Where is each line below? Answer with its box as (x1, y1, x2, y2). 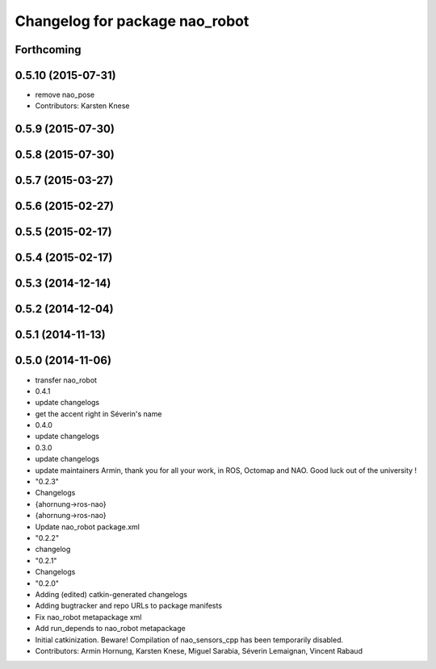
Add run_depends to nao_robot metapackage (35, 624, 186, 633)
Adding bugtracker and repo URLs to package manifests (35, 601, 222, 611)
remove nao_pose (35, 90, 95, 100)
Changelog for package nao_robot (15, 12, 249, 30)
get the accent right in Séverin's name (35, 408, 162, 419)
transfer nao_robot (35, 375, 97, 385)
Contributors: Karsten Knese (35, 101, 130, 111)
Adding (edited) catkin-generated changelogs (35, 589, 187, 599)
